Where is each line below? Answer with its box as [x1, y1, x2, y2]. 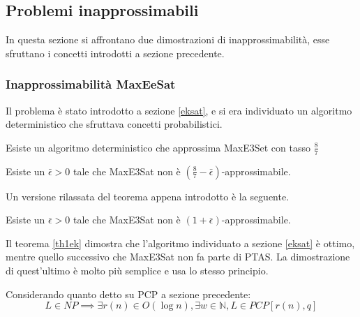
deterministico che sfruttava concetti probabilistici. [6, 117, 223, 131]
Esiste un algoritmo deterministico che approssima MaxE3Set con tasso [6, 140, 310, 154]
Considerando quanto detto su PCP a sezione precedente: [6, 286, 251, 301]
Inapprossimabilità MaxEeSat [6, 75, 176, 93]
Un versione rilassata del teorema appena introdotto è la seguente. [6, 189, 290, 203]
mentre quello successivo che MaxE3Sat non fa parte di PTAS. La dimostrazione [6, 249, 350, 264]
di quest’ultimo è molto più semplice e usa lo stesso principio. [6, 263, 269, 277]
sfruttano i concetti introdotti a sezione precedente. [6, 45, 225, 60]
